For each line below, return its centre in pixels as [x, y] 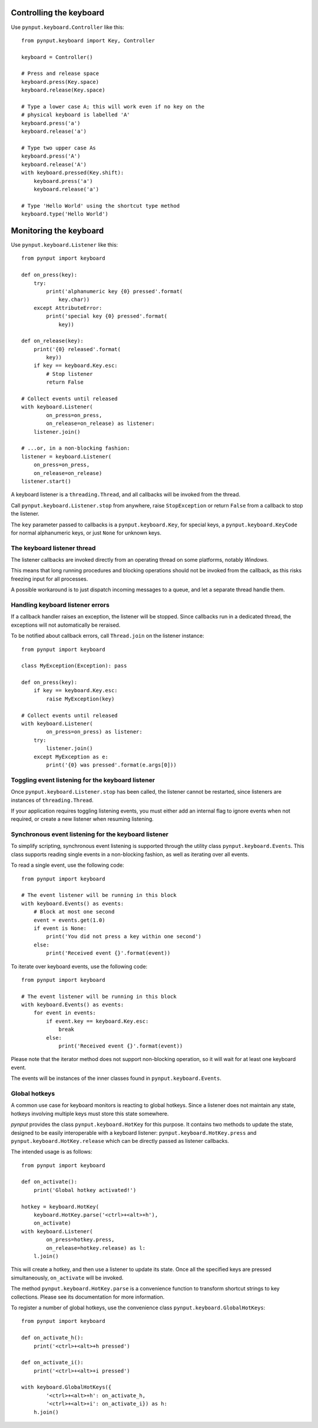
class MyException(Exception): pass [74, 666]
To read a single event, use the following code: [67, 865]
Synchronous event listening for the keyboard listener [90, 834]
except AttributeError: [68, 308]
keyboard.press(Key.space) [60, 82]
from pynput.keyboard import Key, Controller [88, 40]
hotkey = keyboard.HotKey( [60, 1206]
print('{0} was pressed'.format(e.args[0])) [111, 765]
